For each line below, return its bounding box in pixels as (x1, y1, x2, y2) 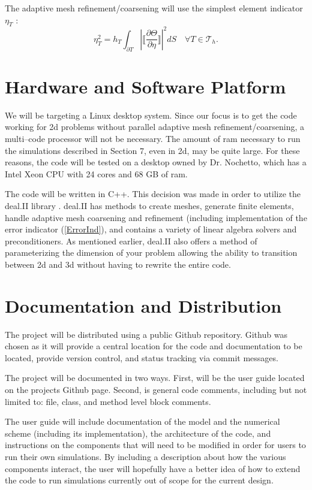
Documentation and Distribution (5, 293, 282, 317)
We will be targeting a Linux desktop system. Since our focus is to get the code (5, 108, 297, 121)
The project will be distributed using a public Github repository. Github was (5, 328, 287, 340)
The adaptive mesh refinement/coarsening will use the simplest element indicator (5, 2, 303, 14)
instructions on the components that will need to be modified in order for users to (5, 438, 306, 451)
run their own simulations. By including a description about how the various (5, 450, 286, 462)
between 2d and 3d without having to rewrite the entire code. (5, 258, 231, 270)
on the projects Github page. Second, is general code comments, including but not (5, 383, 307, 396)
